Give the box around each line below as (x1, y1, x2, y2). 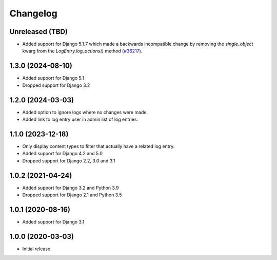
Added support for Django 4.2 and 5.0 (22, 151, 103, 157)
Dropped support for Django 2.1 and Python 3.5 (22, 192, 123, 198)
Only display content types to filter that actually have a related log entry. (22, 143, 175, 149)
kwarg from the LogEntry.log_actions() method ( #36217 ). (22, 48, 143, 54)
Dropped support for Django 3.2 (22, 82, 90, 88)
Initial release (22, 246, 51, 252)
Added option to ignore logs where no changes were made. (22, 109, 148, 115)
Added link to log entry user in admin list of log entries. (22, 116, 138, 123)
